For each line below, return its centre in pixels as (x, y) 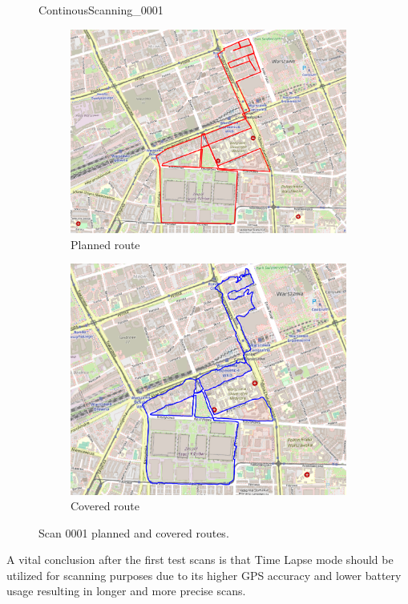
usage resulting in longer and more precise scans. (126, 591)
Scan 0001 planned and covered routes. (134, 532)
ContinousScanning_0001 (101, 10)
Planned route (105, 244)
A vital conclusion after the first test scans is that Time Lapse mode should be (200, 560)
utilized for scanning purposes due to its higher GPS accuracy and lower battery (204, 575)
